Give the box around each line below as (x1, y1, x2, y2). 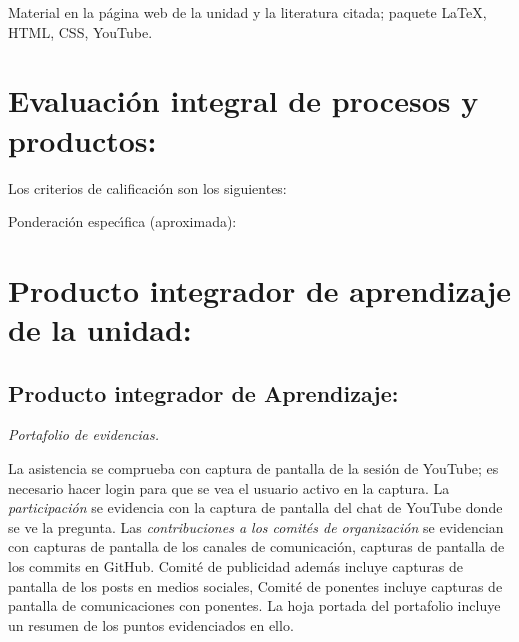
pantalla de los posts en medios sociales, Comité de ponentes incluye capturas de (8, 575, 503, 596)
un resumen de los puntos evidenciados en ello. (8, 614, 294, 635)
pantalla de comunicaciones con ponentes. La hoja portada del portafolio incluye (8, 595, 501, 616)
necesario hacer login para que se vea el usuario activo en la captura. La (8, 477, 450, 498)
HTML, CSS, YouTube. (8, 21, 153, 42)
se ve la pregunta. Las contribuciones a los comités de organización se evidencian (8, 516, 504, 537)
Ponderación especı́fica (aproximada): (8, 211, 237, 232)
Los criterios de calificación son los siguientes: (8, 177, 287, 198)
